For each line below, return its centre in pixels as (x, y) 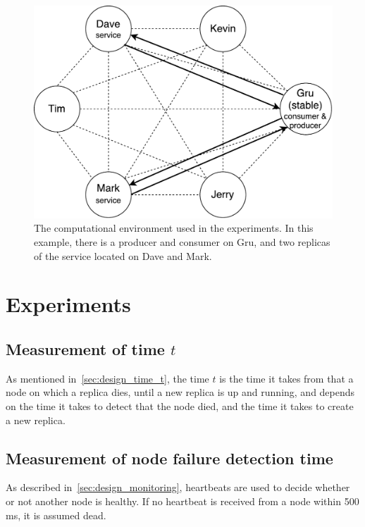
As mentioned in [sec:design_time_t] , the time (107, 378)
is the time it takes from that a (286, 378)
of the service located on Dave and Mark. (123, 255)
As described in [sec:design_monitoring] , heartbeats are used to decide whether (178, 487)
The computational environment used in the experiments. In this (174, 228)
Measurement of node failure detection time (169, 458)
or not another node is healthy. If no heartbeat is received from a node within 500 (182, 501)
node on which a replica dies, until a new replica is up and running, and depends (180, 392)
